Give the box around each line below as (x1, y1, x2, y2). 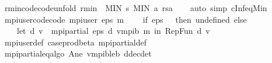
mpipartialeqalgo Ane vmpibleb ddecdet (4, 47, 152, 60)
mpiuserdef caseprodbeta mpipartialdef (4, 36, 147, 48)
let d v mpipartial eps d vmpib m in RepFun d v (16, 24, 210, 37)
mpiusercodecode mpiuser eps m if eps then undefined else (4, 13, 247, 25)
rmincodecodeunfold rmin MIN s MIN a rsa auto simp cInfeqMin (4, 2, 267, 13)
